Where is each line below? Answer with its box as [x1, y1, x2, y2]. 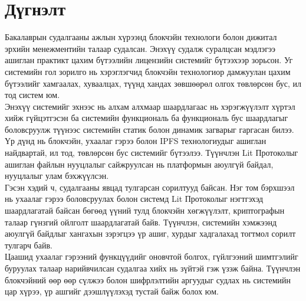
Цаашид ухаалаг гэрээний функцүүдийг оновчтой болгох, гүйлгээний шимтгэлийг [5, 250, 298, 263]
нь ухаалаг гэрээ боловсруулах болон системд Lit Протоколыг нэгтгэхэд [5, 192, 264, 205]
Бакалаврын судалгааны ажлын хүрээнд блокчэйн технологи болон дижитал [5, 31, 277, 43]
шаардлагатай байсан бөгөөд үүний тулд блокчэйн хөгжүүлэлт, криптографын [5, 204, 285, 217]
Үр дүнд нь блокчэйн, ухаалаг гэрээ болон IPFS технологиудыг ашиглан [5, 135, 266, 147]
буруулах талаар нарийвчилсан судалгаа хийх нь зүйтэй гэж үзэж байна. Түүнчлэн [5, 262, 301, 274]
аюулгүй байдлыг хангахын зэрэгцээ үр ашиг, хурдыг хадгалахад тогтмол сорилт [5, 227, 296, 240]
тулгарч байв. [5, 238, 52, 251]
